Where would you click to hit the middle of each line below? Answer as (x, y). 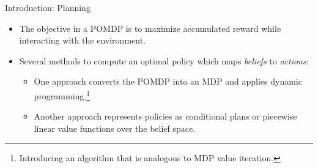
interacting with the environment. (83, 40)
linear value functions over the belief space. (115, 128)
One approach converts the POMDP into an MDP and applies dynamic (168, 81)
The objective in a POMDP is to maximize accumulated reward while (150, 28)
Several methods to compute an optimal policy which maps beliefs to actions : (164, 60)
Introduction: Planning (48, 7)
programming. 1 (62, 94)
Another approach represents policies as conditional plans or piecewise (165, 116)
